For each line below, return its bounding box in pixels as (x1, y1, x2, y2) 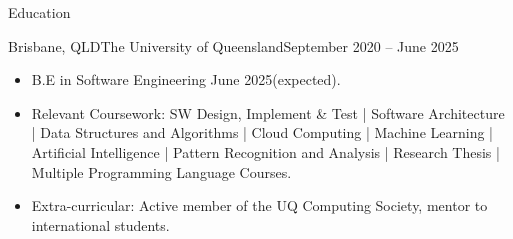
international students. (31, 214, 170, 235)
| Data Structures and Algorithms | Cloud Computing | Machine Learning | (31, 122, 493, 143)
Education (8, 2, 71, 22)
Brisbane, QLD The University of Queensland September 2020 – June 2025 (8, 35, 459, 56)
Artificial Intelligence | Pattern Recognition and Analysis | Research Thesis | (31, 141, 500, 162)
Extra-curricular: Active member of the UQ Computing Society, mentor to (31, 195, 488, 216)
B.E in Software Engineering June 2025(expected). (31, 69, 341, 90)
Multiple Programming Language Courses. (31, 161, 292, 182)
